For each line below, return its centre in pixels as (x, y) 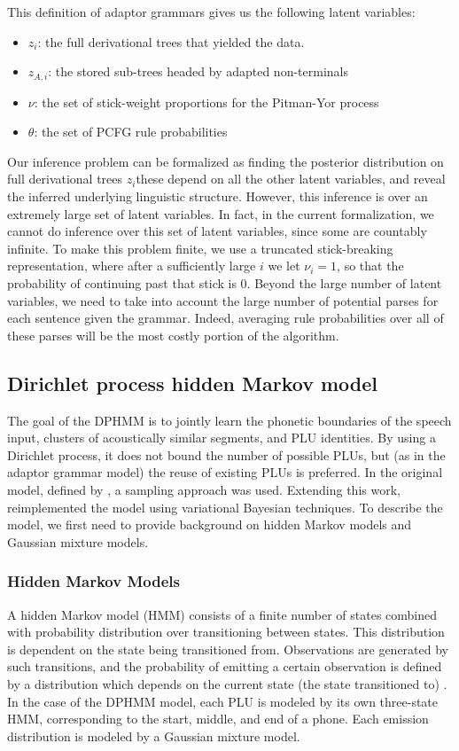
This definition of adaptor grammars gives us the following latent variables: (211, 12)
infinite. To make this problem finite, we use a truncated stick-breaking (200, 248)
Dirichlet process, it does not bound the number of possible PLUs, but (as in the (226, 454)
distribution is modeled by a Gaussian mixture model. (154, 735)
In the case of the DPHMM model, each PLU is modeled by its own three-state (223, 701)
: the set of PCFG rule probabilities (131, 132)
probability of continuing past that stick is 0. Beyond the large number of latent (225, 282)
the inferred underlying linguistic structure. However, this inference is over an (218, 196)
